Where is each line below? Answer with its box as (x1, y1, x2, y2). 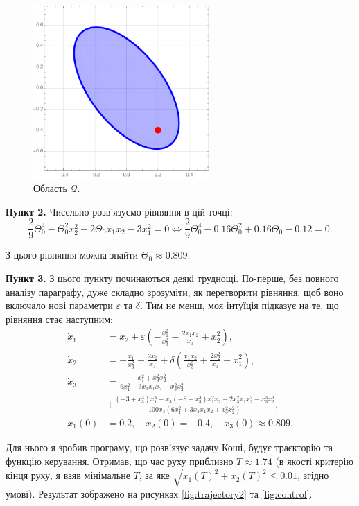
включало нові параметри (6, 298, 113, 313)
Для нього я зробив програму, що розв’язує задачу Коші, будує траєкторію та (6, 439, 333, 454)
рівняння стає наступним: (6, 311, 113, 326)
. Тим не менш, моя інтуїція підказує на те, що (140, 298, 339, 313)
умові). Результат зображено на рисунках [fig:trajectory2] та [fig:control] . (6, 486, 313, 500)
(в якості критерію (275, 453, 353, 468)
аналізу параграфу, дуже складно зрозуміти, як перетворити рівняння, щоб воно (6, 284, 344, 299)
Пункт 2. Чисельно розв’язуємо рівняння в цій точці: (6, 204, 233, 218)
